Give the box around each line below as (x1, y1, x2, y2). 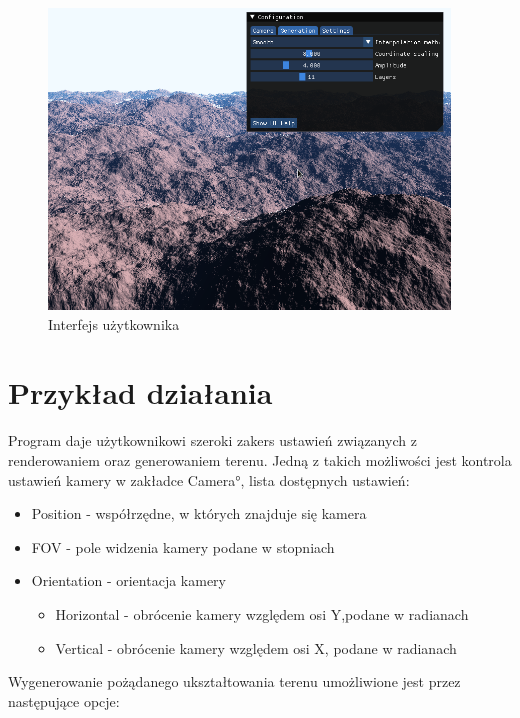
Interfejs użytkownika (48, 313, 180, 334)
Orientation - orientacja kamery (31, 570, 226, 591)
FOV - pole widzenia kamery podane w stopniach (31, 536, 335, 557)
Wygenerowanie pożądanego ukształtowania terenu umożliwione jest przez (8, 671, 461, 692)
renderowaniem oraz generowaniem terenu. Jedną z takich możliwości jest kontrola (8, 450, 512, 470)
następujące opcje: (8, 690, 120, 711)
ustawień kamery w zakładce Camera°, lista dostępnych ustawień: (8, 469, 410, 490)
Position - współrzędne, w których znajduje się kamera (31, 503, 367, 524)
